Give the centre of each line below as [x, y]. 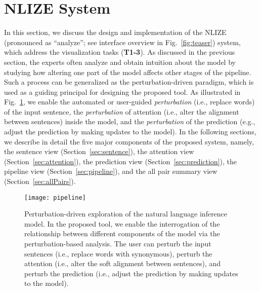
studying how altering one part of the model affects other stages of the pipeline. [128, 72]
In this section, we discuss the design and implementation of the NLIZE [115, 32]
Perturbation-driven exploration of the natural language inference [126, 214]
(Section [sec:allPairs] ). [40, 181]
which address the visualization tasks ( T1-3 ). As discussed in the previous [120, 52]
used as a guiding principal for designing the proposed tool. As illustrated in [122, 92]
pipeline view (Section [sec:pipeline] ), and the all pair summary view [111, 171]
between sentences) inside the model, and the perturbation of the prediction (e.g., [130, 121]
